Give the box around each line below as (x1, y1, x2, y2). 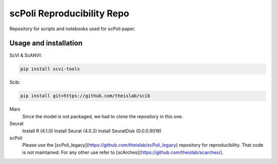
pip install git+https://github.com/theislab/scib (20, 93, 151, 99)
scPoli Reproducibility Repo (9, 8, 129, 19)
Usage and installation (9, 39, 83, 48)
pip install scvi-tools (20, 66, 81, 72)
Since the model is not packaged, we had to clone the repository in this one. (22, 113, 183, 119)
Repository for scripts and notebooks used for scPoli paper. (9, 26, 135, 32)
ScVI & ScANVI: (9, 52, 42, 58)
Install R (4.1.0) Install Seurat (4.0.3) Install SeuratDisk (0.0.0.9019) (22, 128, 162, 134)
